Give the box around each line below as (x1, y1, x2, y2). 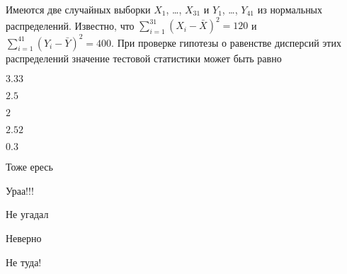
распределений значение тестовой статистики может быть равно (6, 50, 282, 65)
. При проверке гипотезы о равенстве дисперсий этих (111, 35, 341, 50)
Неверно (6, 230, 42, 245)
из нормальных (257, 2, 323, 16)
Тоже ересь (6, 159, 53, 174)
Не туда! (6, 254, 42, 269)
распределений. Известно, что (6, 18, 135, 33)
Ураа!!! (6, 183, 34, 198)
